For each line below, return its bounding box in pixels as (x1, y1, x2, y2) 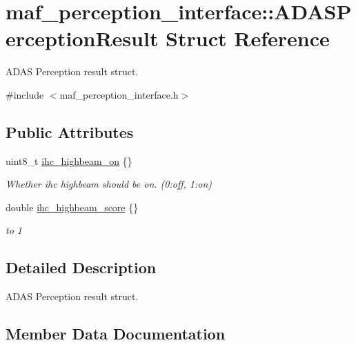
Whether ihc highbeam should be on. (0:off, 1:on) (6, 177, 212, 191)
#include (6, 87, 44, 101)
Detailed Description (6, 257, 157, 278)
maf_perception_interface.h (59, 87, 179, 101)
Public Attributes (6, 121, 134, 142)
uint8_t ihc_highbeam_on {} (6, 153, 132, 168)
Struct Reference (166, 24, 330, 52)
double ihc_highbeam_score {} (6, 199, 139, 214)
